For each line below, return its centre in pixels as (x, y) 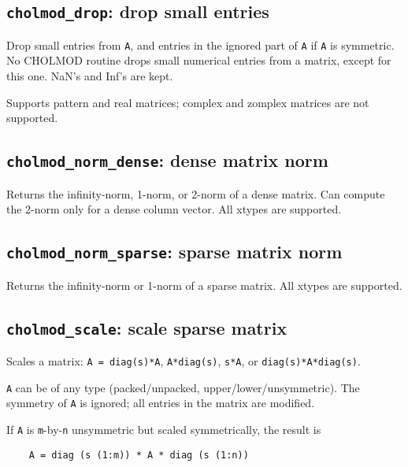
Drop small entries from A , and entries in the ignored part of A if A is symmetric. (200, 44)
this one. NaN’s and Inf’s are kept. (90, 76)
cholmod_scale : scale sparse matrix (147, 327)
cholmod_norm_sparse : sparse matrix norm (174, 252)
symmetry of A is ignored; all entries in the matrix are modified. (161, 403)
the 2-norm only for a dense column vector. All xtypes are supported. (174, 209)
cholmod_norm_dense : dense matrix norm (167, 160)
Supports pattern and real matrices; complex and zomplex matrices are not (188, 102)
